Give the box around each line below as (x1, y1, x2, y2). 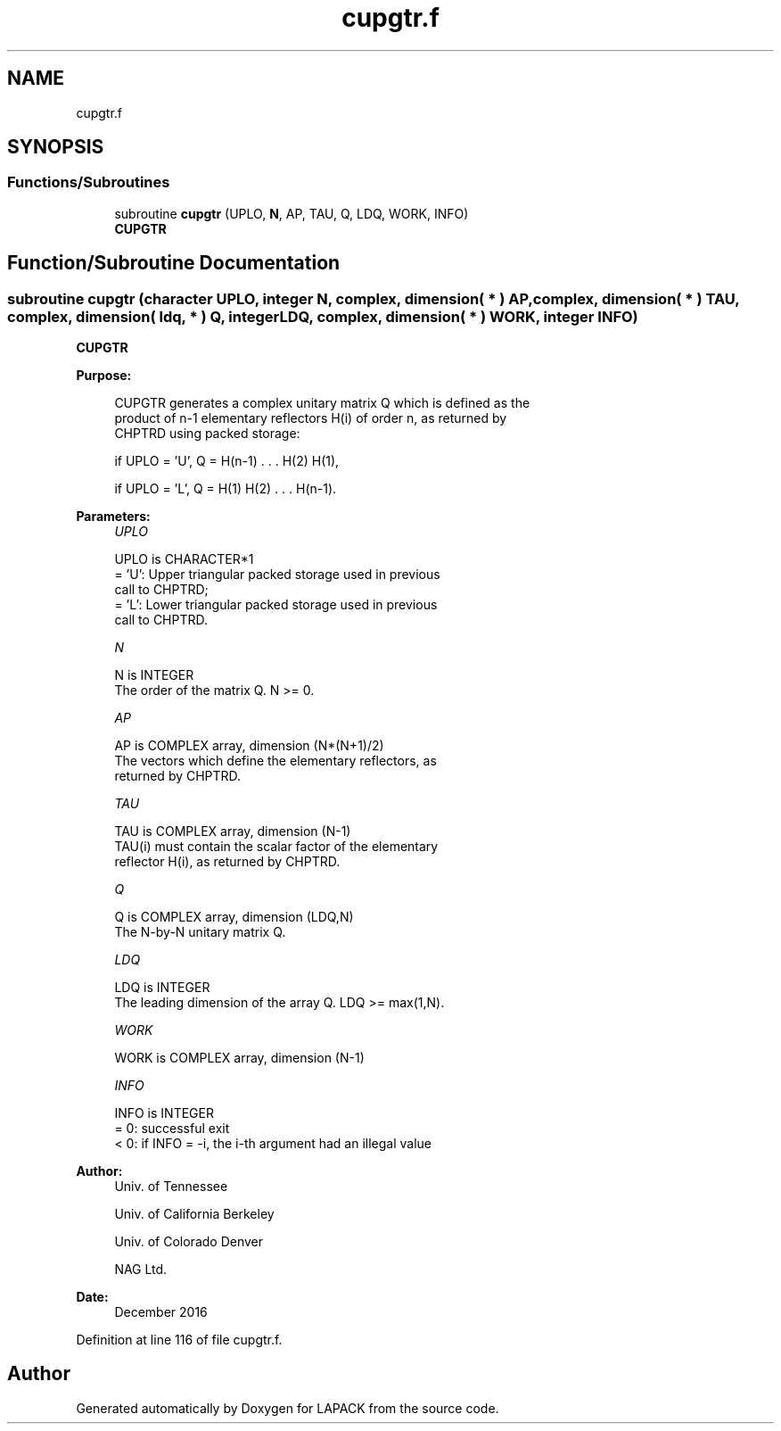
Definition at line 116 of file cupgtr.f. (76, 1332, 283, 1348)
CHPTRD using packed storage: (114, 426, 300, 442)
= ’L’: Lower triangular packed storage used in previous (114, 597, 438, 613)
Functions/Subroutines (7, 173, 170, 192)
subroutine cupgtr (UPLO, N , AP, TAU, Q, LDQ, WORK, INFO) (114, 205, 469, 221)
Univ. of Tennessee (114, 1179, 228, 1195)
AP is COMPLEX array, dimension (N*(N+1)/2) (114, 738, 384, 754)
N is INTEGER (114, 667, 194, 683)
